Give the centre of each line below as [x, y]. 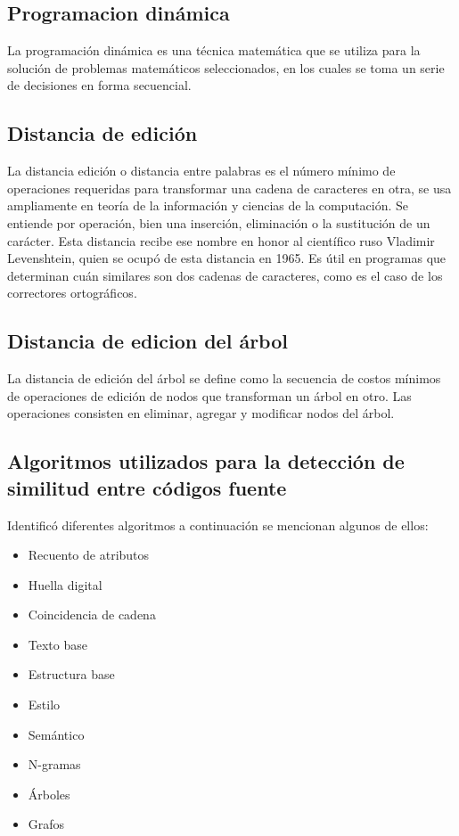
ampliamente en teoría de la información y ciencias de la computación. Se [208, 205]
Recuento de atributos [89, 555]
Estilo [44, 705]
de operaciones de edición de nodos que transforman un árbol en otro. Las [209, 395]
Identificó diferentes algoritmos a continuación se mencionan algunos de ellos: [218, 525]
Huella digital [65, 584]
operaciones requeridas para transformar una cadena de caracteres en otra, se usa [229, 188]
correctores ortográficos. [72, 293]
